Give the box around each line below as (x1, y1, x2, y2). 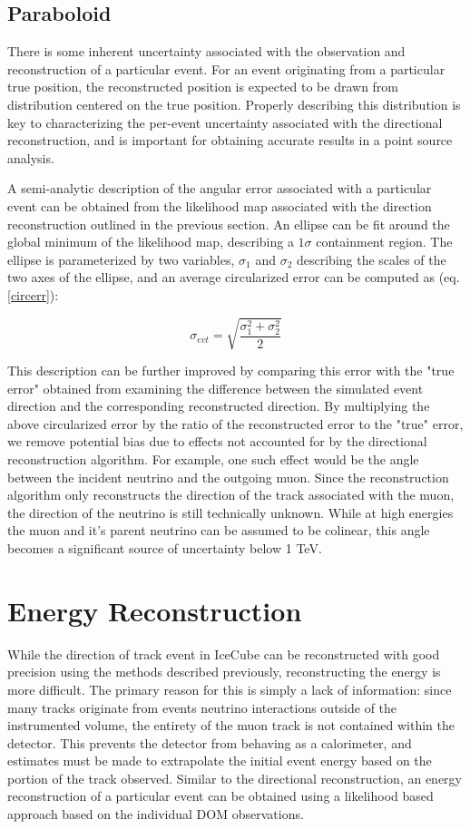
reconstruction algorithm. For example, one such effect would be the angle (7, 450, 419, 469)
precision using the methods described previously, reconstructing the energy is (7, 662, 441, 681)
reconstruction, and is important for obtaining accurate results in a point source (7, 131, 453, 150)
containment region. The (316, 232, 453, 251)
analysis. (7, 148, 54, 167)
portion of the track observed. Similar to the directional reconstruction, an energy (7, 768, 463, 787)
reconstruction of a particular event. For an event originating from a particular (7, 59, 446, 78)
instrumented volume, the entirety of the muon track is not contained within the (7, 716, 455, 735)
